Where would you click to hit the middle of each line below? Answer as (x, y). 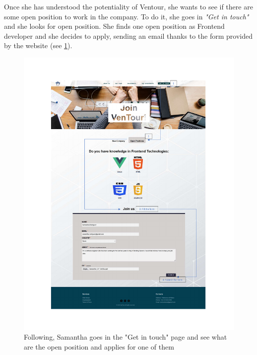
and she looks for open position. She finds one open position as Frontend (114, 26)
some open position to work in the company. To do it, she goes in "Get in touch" (127, 16)
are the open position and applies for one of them (99, 347)
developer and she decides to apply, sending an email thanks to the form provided (128, 35)
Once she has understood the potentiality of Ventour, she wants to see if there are (128, 6)
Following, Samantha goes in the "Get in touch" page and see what (126, 337)
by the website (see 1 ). (38, 45)
